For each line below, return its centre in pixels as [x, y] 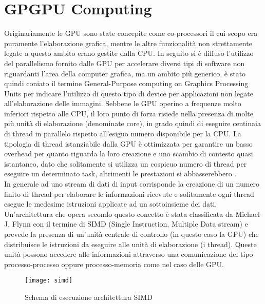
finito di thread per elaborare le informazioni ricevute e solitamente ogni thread [129, 194]
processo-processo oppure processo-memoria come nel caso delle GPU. [114, 264]
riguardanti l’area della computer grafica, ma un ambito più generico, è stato [125, 73]
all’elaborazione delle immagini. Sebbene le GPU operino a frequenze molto [123, 103]
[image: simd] [49, 281]
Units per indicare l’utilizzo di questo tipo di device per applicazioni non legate [129, 93]
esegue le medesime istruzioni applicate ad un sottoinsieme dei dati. [111, 204]
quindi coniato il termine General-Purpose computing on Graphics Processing [126, 83]
